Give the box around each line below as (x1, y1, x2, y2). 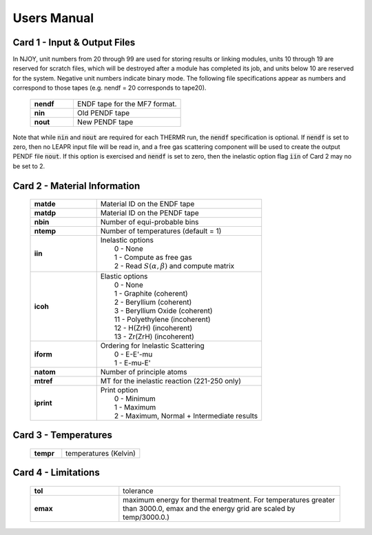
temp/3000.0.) (123, 512, 170, 522)
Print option (100, 385, 138, 394)
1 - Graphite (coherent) (114, 288, 189, 298)
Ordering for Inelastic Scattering (100, 341, 205, 350)
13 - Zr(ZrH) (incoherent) (114, 332, 194, 341)
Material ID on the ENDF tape (100, 199, 195, 209)
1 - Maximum (114, 402, 156, 412)
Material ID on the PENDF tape (100, 208, 199, 218)
